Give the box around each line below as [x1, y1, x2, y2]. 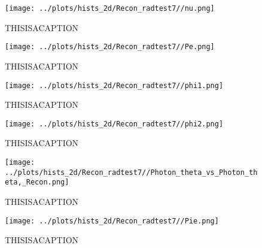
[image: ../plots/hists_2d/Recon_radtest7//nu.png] [5, 4, 215, 13]
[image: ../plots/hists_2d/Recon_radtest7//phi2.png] [5, 119, 224, 128]
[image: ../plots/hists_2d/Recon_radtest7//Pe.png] [5, 43, 215, 52]
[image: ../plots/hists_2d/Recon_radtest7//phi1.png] [5, 81, 224, 90]
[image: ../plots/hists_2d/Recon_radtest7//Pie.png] [5, 216, 219, 225]
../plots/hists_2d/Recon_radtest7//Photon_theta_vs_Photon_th [5, 168, 258, 177]
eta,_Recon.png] [5, 178, 69, 187]
